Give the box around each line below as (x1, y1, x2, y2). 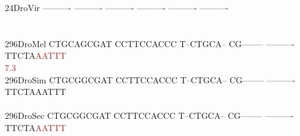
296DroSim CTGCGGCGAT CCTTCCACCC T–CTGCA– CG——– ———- (5, 73, 296, 86)
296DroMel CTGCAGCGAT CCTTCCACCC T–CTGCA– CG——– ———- (5, 37, 295, 50)
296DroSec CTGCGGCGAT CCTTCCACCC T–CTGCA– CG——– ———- (5, 109, 294, 122)
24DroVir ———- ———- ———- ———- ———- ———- (5, 1, 229, 13)
